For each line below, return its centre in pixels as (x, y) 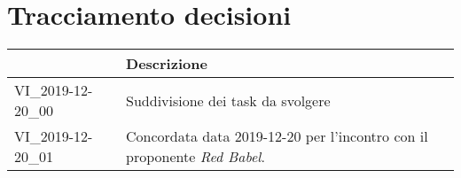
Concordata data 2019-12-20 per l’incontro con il (277, 136)
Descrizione (167, 64)
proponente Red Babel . (195, 157)
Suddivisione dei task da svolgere (228, 100)
